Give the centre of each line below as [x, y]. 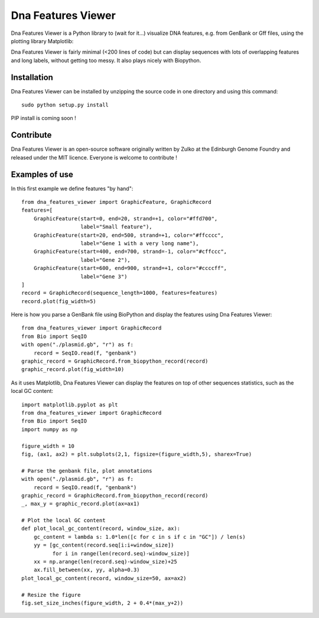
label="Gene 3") [104, 277]
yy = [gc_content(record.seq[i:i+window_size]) [104, 545]
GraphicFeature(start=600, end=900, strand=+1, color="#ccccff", [130, 268]
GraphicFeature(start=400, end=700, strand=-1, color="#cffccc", [130, 252]
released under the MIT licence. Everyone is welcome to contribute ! [94, 157]
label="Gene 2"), [106, 260]
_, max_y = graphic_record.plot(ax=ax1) [81, 504]
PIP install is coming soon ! [43, 118]
